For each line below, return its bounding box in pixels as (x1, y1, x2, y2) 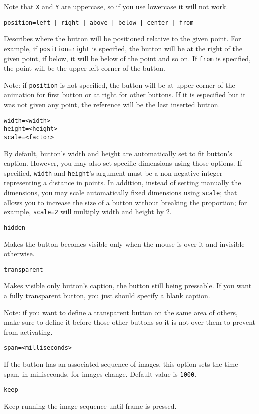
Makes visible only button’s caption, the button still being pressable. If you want (4, 280, 252, 291)
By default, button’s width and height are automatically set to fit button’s (4, 148, 232, 158)
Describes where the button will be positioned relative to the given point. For (4, 33, 241, 44)
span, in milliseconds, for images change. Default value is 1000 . (4, 368, 197, 379)
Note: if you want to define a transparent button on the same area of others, (4, 307, 238, 317)
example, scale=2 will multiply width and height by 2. (4, 207, 172, 217)
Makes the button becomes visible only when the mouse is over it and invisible (4, 238, 245, 249)
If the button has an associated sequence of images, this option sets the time (4, 359, 238, 369)
